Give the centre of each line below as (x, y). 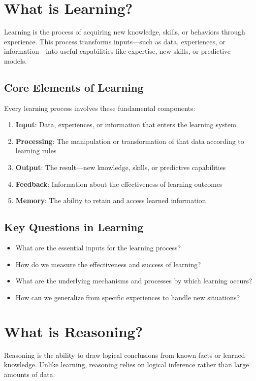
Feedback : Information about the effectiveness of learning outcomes (119, 184)
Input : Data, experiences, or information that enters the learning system (126, 124)
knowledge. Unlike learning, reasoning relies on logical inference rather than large (127, 364)
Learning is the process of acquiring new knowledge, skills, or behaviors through (125, 32)
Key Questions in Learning (74, 227)
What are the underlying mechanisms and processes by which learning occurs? (134, 281)
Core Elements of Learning (74, 87)
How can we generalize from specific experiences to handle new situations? (128, 297)
